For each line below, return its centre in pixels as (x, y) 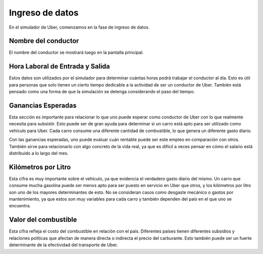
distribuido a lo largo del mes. (39, 153)
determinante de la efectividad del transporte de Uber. (64, 245)
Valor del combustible (43, 220)
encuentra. (20, 206)
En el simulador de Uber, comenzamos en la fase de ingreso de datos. (79, 27)
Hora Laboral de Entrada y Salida (59, 66)
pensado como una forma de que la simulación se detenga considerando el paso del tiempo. (102, 92)
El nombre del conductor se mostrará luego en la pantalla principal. (76, 52)
